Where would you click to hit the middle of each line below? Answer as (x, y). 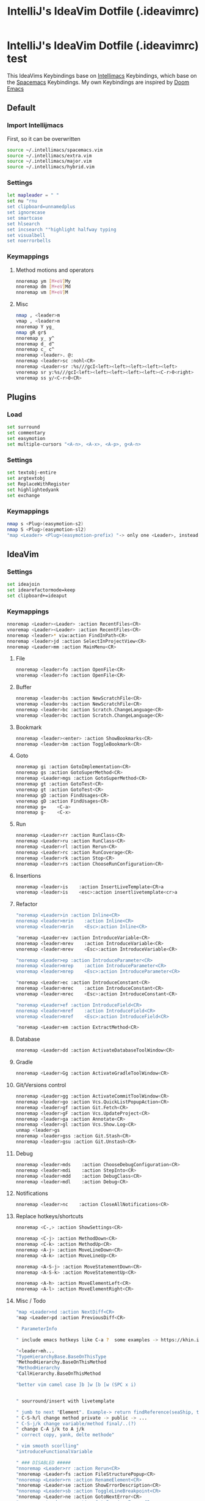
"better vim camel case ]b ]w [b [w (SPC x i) (76, 1385)
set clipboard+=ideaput (37, 596)
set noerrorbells (29, 241)
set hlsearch (23, 224)
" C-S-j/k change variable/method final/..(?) (76, 1424)
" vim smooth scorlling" (47, 1446)
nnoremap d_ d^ (35, 344)
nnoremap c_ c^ (35, 350)
